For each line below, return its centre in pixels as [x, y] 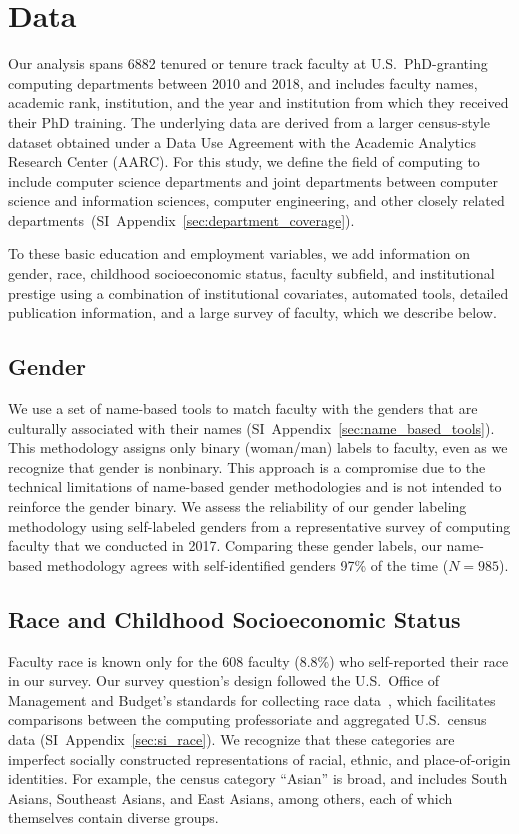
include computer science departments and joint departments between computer [253, 180]
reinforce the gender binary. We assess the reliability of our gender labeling [237, 506]
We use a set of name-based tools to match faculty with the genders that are [243, 408]
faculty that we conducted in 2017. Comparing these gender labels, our [225, 545]
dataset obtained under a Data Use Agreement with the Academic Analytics [242, 141]
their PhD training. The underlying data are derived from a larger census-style [249, 121]
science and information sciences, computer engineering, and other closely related [256, 200]
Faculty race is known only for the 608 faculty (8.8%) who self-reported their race [258, 660]
